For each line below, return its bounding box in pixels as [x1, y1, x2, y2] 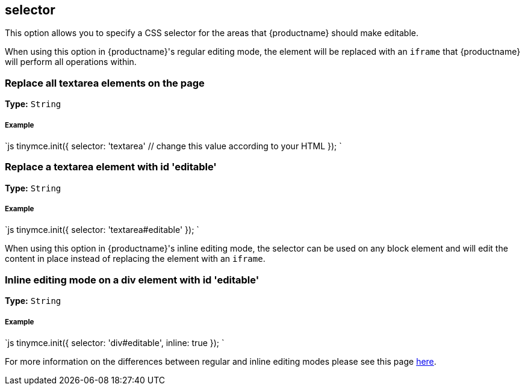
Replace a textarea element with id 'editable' [5, 161, 217, 173]
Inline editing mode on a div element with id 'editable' [5, 273, 259, 286]
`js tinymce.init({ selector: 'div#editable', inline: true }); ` [5, 338, 225, 348]
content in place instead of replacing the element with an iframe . [5, 253, 266, 264]
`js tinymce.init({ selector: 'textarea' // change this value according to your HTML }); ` [5, 140, 342, 151]
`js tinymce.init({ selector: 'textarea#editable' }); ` [5, 224, 199, 235]
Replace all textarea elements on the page [5, 76, 205, 89]
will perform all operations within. [5, 57, 137, 67]
